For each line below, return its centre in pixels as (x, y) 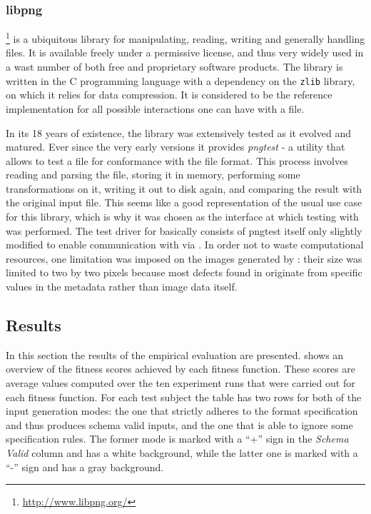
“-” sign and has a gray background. (85, 467)
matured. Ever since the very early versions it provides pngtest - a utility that (176, 147)
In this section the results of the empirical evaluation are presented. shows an (175, 354)
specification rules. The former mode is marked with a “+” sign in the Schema (177, 439)
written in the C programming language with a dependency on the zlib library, (181, 80)
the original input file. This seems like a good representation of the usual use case (184, 202)
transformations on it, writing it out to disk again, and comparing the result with (184, 188)
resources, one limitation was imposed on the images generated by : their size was (184, 258)
